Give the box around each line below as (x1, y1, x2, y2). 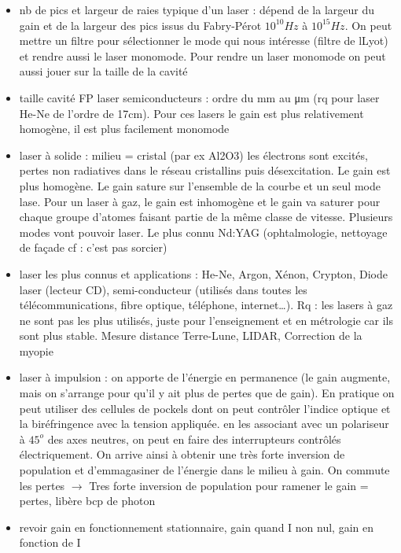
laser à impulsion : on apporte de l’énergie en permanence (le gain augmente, (19, 369, 391, 385)
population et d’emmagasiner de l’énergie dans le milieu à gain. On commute (19, 462, 390, 478)
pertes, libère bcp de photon (19, 492, 156, 509)
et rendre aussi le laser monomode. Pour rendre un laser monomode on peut (19, 47, 386, 64)
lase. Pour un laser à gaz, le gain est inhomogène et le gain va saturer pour (19, 193, 381, 209)
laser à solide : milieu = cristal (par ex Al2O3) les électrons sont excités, (19, 146, 368, 163)
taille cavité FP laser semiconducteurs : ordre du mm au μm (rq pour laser (19, 89, 380, 105)
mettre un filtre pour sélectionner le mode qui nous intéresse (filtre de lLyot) (19, 32, 388, 49)
